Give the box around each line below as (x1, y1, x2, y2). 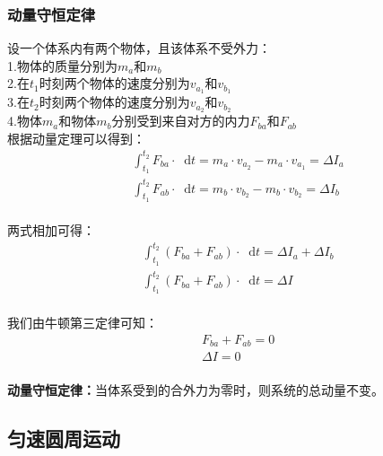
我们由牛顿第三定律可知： (7, 313, 158, 332)
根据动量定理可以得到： (7, 128, 145, 147)
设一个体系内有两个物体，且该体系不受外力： (7, 39, 271, 57)
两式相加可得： (7, 221, 95, 240)
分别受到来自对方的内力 (111, 111, 250, 130)
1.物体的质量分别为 (7, 56, 118, 75)
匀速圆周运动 (7, 424, 120, 452)
